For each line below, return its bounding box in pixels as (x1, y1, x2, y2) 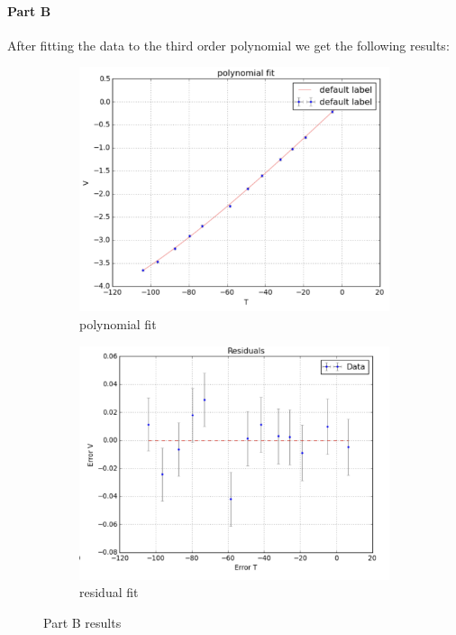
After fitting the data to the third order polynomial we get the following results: (7, 35, 450, 54)
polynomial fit (79, 315, 157, 334)
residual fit (79, 583, 139, 602)
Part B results (43, 612, 122, 631)
